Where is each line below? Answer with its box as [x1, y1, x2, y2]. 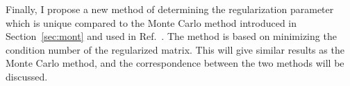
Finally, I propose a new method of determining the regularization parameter [6, 2, 334, 16]
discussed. [6, 69, 48, 83]
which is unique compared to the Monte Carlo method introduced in [6, 15, 297, 30]
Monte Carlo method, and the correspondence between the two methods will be [6, 56, 344, 70]
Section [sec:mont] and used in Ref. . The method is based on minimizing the [6, 29, 337, 43]
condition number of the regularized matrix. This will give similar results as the [6, 42, 344, 56]
